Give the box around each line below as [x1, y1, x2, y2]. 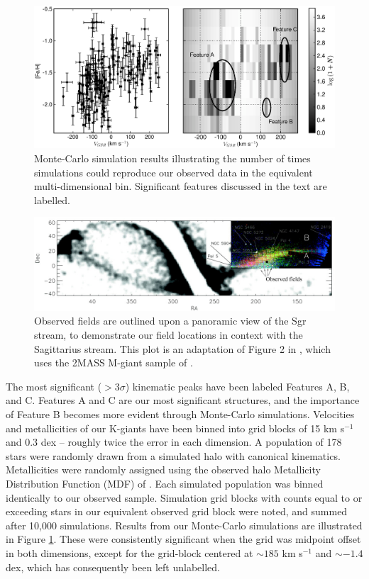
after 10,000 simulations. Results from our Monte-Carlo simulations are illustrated [6, 517, 363, 532]
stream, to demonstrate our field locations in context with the [34, 327, 303, 342]
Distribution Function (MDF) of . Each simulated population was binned [6, 476, 324, 491]
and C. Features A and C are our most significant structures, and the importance [6, 393, 360, 407]
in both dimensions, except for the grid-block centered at [6, 545, 253, 560]
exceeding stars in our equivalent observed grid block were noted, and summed [6, 504, 348, 519]
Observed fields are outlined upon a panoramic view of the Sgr [34, 313, 307, 328]
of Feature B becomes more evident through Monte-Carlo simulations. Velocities [6, 407, 355, 422]
